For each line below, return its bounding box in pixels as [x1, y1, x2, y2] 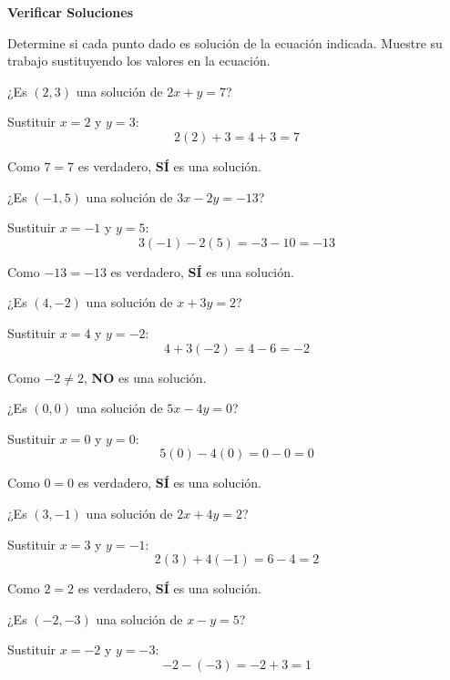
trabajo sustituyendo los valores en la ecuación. [7, 51, 271, 70]
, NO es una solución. [84, 367, 207, 386]
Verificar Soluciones [7, 3, 133, 21]
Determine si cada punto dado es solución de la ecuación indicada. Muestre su [7, 33, 443, 52]
